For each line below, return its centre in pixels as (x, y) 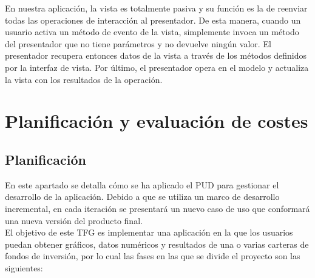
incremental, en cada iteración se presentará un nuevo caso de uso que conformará (157, 208)
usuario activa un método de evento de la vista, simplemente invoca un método (152, 32)
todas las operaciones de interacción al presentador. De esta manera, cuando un (153, 20)
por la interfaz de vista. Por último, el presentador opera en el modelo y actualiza (157, 67)
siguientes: (24, 267)
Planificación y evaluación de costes (157, 121)
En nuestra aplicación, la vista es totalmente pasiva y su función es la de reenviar (156, 8)
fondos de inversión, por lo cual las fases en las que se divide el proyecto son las (153, 256)
